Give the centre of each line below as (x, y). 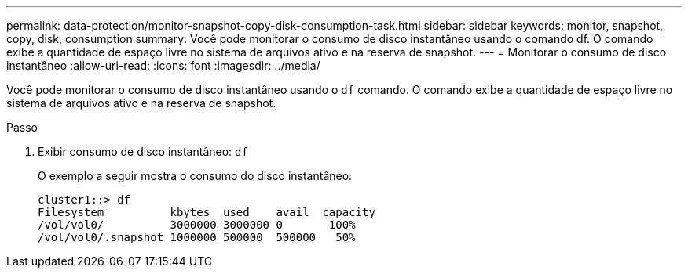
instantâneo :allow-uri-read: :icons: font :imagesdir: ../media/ (163, 65)
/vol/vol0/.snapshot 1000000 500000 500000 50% (197, 237)
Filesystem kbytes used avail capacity (207, 212)
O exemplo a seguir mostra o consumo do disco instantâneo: (195, 176)
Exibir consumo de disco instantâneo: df (143, 151)
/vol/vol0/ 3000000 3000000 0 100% (197, 225)
